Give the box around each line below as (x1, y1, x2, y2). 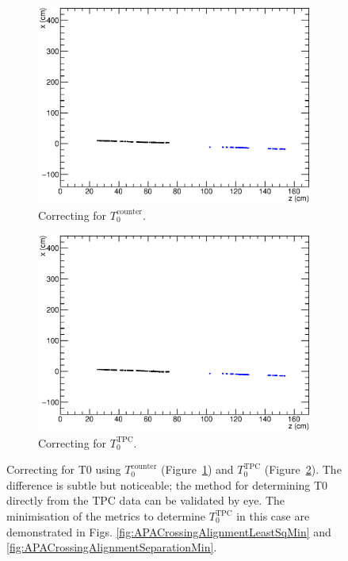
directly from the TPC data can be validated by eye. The (6, 492, 285, 509)
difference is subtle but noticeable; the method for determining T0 (6, 476, 328, 493)
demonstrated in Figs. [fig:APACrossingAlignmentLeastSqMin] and (6, 523, 331, 540)
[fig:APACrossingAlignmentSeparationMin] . (6, 539, 217, 555)
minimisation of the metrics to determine (6, 508, 206, 524)
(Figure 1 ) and (160, 461, 234, 478)
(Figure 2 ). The (264, 461, 342, 478)
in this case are (236, 508, 310, 524)
